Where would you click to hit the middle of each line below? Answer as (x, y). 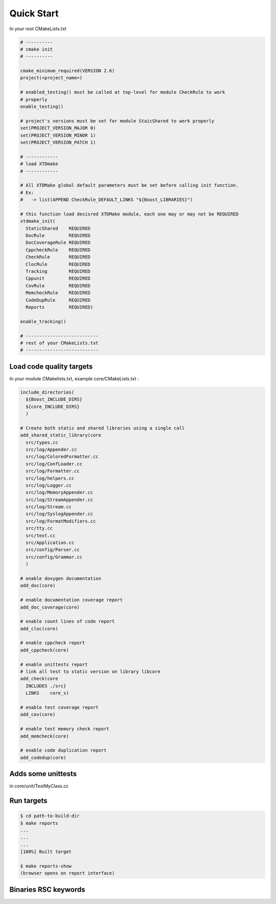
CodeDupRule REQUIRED (58, 300)
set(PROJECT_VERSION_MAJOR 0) (58, 128)
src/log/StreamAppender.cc (60, 500)
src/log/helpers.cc (50, 478)
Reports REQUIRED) (60, 307)
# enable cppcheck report (53, 643)
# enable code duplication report (63, 750)
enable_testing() (42, 107)
